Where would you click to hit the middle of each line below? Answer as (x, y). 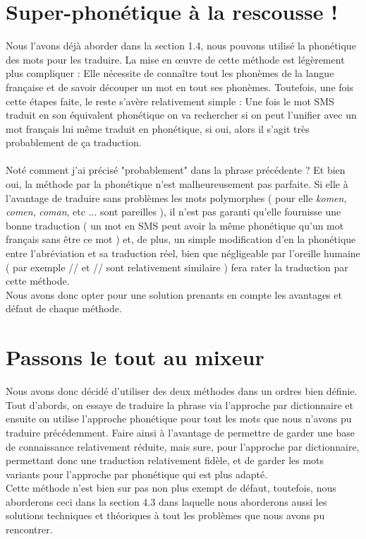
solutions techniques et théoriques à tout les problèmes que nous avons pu (165, 515)
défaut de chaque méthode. (64, 308)
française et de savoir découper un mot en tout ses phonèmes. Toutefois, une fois (179, 87)
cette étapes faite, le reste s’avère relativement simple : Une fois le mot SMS (170, 101)
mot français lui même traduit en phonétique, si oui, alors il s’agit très (158, 128)
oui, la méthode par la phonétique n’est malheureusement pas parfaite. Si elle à (177, 184)
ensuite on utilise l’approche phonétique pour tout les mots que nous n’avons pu (179, 419)
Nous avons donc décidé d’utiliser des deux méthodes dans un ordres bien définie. (182, 391)
